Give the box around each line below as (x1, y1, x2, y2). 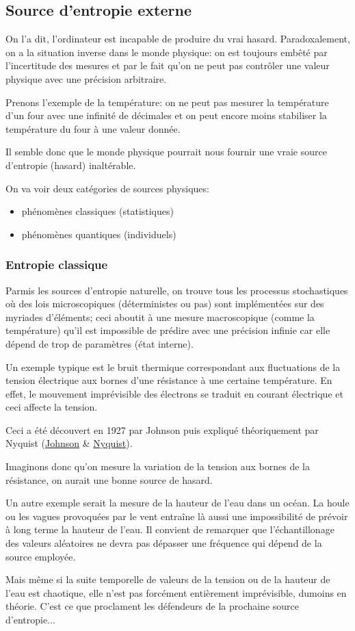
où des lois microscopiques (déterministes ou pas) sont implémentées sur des (5, 296, 324, 311)
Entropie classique (5, 256, 108, 273)
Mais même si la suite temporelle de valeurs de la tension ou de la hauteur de (5, 572, 330, 587)
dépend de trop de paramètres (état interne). (5, 336, 194, 350)
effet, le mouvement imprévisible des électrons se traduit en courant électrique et (5, 386, 343, 400)
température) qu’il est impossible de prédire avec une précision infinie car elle (5, 323, 330, 337)
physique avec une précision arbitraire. (5, 71, 167, 86)
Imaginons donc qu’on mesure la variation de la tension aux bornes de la (5, 459, 310, 474)
